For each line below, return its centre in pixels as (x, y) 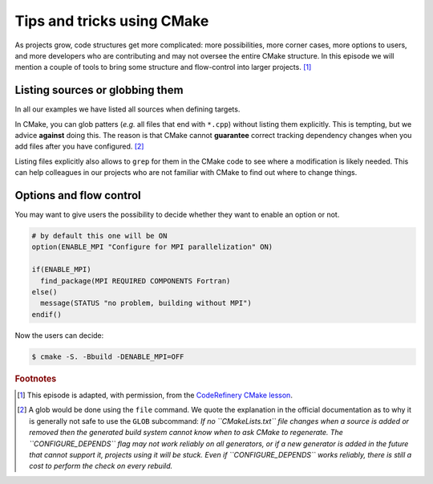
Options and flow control (78, 195)
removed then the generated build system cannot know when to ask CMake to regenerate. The (186, 433)
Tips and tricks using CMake (112, 21)
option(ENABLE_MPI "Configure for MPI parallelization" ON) (152, 247)
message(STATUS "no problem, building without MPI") (146, 303)
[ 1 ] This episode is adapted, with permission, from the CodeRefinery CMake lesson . (155, 395)
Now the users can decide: (59, 335)
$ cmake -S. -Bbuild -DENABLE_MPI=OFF (108, 356)
